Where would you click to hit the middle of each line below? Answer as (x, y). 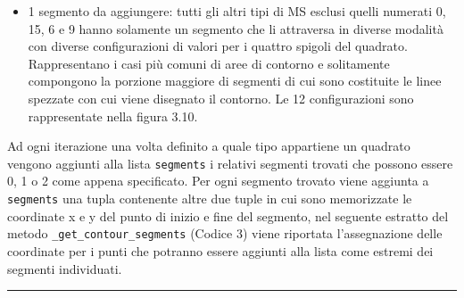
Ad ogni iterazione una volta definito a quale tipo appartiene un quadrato (209, 146)
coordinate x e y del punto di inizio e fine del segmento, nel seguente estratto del (228, 215)
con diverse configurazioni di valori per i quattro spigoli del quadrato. (218, 46)
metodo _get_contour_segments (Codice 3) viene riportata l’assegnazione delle (225, 233)
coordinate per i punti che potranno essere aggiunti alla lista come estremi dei (220, 250)
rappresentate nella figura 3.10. (113, 116)
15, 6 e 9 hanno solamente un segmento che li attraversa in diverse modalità (236, 28)
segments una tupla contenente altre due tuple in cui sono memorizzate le (210, 198)
